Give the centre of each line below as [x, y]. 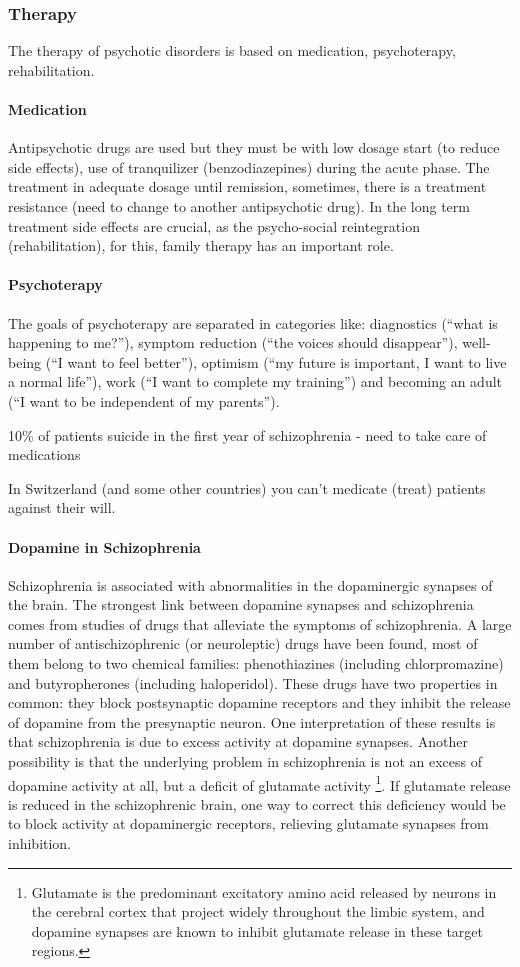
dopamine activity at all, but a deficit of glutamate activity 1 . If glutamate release [259, 783]
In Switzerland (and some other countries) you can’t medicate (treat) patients [247, 487]
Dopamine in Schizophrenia [104, 546]
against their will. [62, 507]
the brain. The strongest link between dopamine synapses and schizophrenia [241, 604]
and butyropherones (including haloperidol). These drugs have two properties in [253, 682]
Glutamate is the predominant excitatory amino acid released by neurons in [264, 891]
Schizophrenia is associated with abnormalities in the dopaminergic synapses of [250, 584]
